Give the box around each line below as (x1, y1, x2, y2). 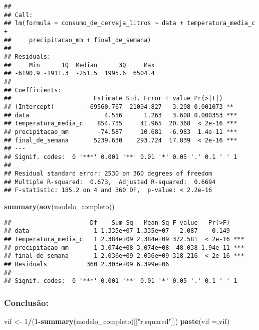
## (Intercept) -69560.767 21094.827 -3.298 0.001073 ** (4, 103, 234, 110)
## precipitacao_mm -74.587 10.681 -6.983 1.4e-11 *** (4, 128, 237, 135)
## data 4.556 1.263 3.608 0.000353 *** (4, 111, 237, 119)
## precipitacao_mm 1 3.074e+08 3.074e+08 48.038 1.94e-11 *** (4, 244, 244, 251)
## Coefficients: (4, 86, 62, 94)
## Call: (4, 11, 33, 19)
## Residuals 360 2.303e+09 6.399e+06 (4, 260, 169, 268)
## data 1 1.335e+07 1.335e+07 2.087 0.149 (4, 227, 230, 235)
